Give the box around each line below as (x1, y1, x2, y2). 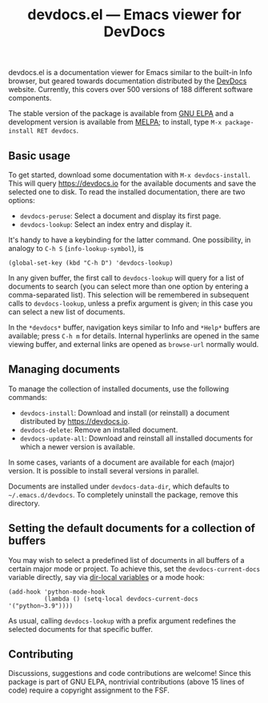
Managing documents (8, 362, 120, 377)
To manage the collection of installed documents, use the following (8, 384, 230, 393)
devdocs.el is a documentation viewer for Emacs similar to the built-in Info (8, 68, 253, 78)
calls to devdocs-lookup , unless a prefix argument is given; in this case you (8, 298, 254, 308)
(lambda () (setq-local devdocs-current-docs (43, 594, 198, 603)
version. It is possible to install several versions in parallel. (8, 465, 199, 475)
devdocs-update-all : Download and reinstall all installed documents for (19, 433, 254, 443)
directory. (8, 498, 40, 508)
